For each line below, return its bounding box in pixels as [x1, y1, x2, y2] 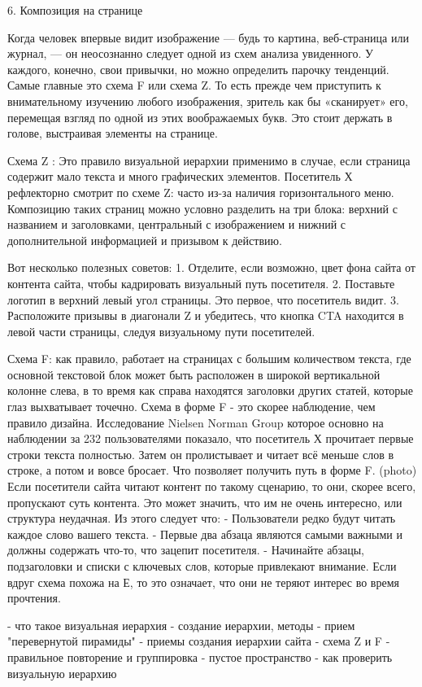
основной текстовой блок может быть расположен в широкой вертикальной [7, 365, 381, 383]
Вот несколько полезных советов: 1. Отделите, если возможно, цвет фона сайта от [7, 259, 415, 276]
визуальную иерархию [7, 664, 117, 681]
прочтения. [7, 589, 61, 606]
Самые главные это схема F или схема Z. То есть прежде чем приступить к [7, 77, 381, 94]
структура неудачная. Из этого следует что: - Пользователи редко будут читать [7, 510, 396, 527]
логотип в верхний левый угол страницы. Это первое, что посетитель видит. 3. [7, 291, 399, 308]
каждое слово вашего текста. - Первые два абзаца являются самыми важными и [7, 525, 402, 542]
